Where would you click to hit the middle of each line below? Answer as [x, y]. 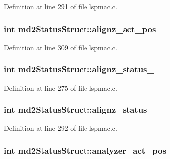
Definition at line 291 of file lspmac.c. [61, 6]
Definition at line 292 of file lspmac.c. [61, 128]
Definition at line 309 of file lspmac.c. [61, 47]
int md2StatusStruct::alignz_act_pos [80, 28]
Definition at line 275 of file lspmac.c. [61, 87]
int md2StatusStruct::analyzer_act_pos [85, 150]
